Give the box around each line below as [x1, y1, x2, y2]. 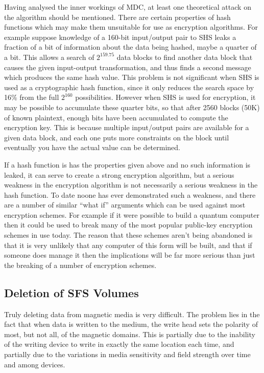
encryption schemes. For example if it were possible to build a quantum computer [4, 209, 259, 220]
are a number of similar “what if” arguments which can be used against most [4, 199, 246, 210]
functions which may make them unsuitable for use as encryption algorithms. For [4, 22, 258, 32]
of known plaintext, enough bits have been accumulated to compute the [4, 112, 228, 122]
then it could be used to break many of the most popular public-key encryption [4, 219, 253, 230]
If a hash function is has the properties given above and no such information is [4, 159, 251, 170]
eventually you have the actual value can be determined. [4, 142, 180, 153]
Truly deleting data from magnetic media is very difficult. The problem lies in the [4, 308, 260, 319]
